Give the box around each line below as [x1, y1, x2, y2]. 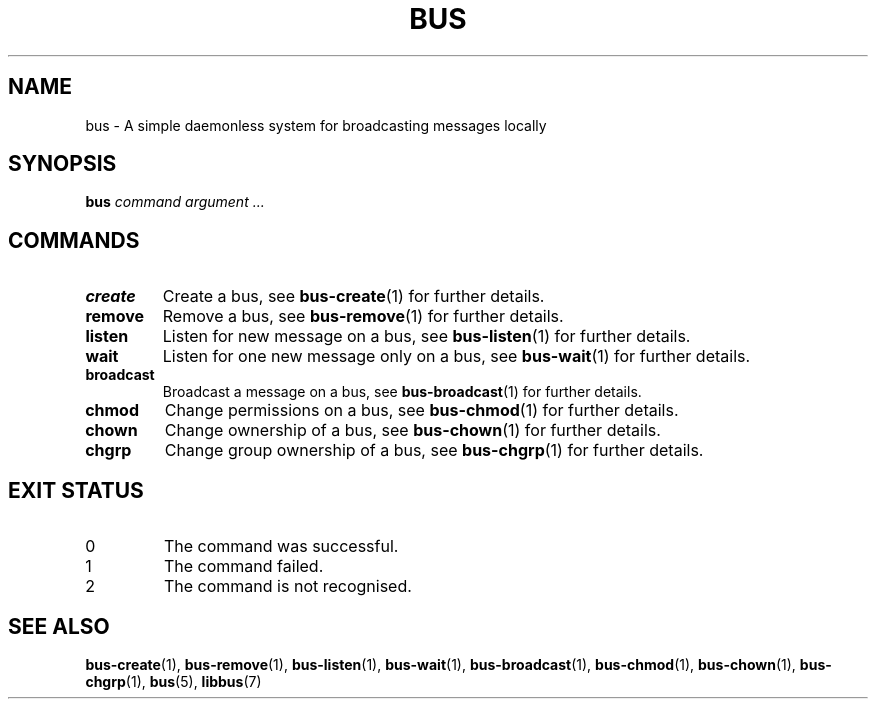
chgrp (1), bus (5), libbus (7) [85, 672, 262, 690]
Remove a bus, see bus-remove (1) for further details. [162, 306, 564, 327]
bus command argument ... [85, 193, 265, 211]
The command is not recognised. [163, 576, 412, 597]
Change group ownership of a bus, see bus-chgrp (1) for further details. [164, 440, 704, 461]
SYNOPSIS [8, 151, 117, 177]
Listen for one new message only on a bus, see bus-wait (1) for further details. [162, 346, 751, 367]
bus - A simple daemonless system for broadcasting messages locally [85, 116, 547, 134]
